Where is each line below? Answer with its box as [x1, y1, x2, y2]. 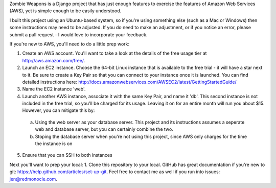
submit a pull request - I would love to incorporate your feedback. [9, 31, 148, 38]
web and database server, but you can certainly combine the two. [35, 126, 173, 132]
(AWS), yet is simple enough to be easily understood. [9, 8, 122, 14]
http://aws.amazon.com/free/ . [22, 57, 85, 63]
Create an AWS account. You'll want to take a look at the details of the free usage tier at [22, 50, 207, 56]
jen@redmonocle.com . [9, 176, 57, 182]
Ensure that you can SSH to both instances [22, 152, 112, 158]
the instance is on [35, 140, 73, 147]
